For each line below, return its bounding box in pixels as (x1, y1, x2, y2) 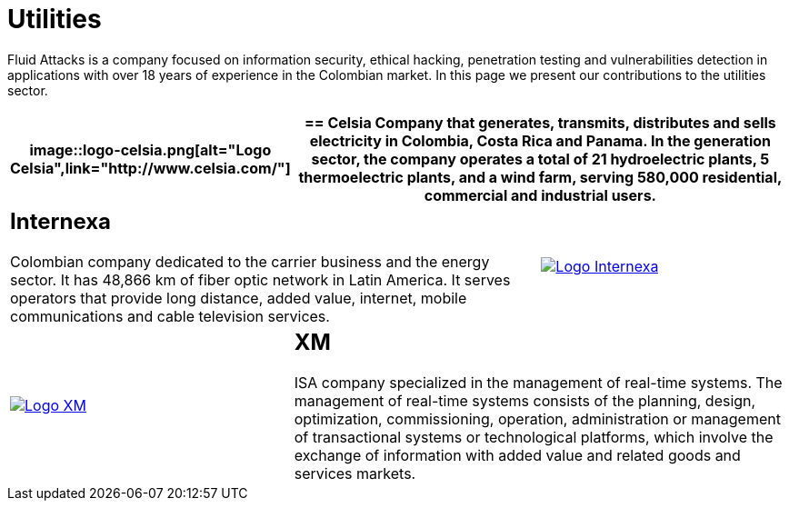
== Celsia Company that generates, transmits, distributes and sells (304, 113, 776, 132)
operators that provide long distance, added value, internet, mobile (10, 288, 467, 307)
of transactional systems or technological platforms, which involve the (294, 427, 774, 446)
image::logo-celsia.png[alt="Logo (29, 140, 272, 159)
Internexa (10, 207, 112, 234)
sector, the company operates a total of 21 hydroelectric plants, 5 (311, 149, 770, 168)
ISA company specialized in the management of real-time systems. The (294, 373, 783, 392)
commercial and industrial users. (424, 185, 656, 204)
